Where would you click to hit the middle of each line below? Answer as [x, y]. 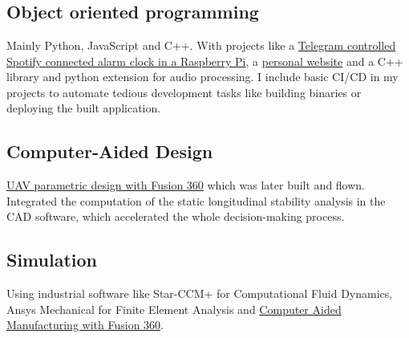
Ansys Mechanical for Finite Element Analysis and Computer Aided [174, 309]
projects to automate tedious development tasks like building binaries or [184, 92]
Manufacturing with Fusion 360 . [85, 325]
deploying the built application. [84, 108]
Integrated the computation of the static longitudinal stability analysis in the [196, 200]
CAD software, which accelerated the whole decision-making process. [176, 216]
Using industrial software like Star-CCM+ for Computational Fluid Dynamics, [200, 293]
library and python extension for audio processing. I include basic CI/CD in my [202, 77]
